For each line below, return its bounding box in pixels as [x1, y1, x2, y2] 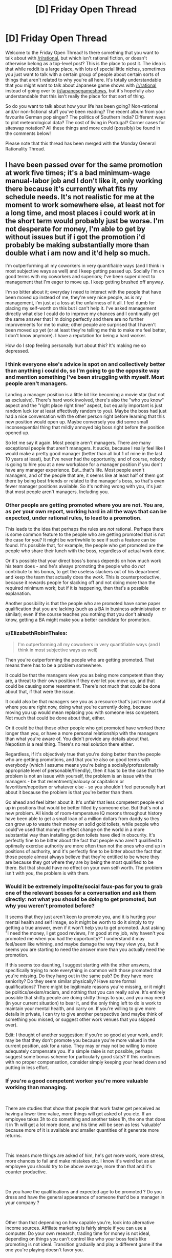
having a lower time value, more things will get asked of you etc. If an [5, 1111, 152, 1117]
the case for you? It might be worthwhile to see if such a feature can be [5, 537, 156, 543]
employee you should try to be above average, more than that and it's [5, 1164, 152, 1170]
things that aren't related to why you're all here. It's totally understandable [5, 76, 161, 83]
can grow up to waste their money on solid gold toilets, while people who [5, 821, 160, 827]
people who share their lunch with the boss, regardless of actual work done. [5, 548, 166, 554]
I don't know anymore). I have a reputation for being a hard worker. [5, 332, 146, 338]
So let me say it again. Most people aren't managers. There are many [5, 440, 151, 446]
